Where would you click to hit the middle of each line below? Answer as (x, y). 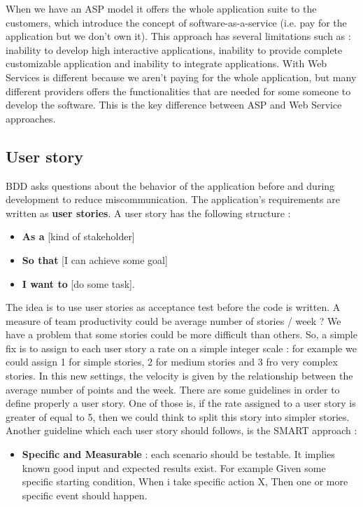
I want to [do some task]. (78, 283)
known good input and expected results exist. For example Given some (174, 467)
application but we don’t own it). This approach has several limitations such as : (178, 36)
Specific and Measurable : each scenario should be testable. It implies (178, 454)
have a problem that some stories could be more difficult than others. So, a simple (181, 334)
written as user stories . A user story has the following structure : (148, 213)
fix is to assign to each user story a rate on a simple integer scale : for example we (181, 348)
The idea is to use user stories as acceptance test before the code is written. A (173, 307)
